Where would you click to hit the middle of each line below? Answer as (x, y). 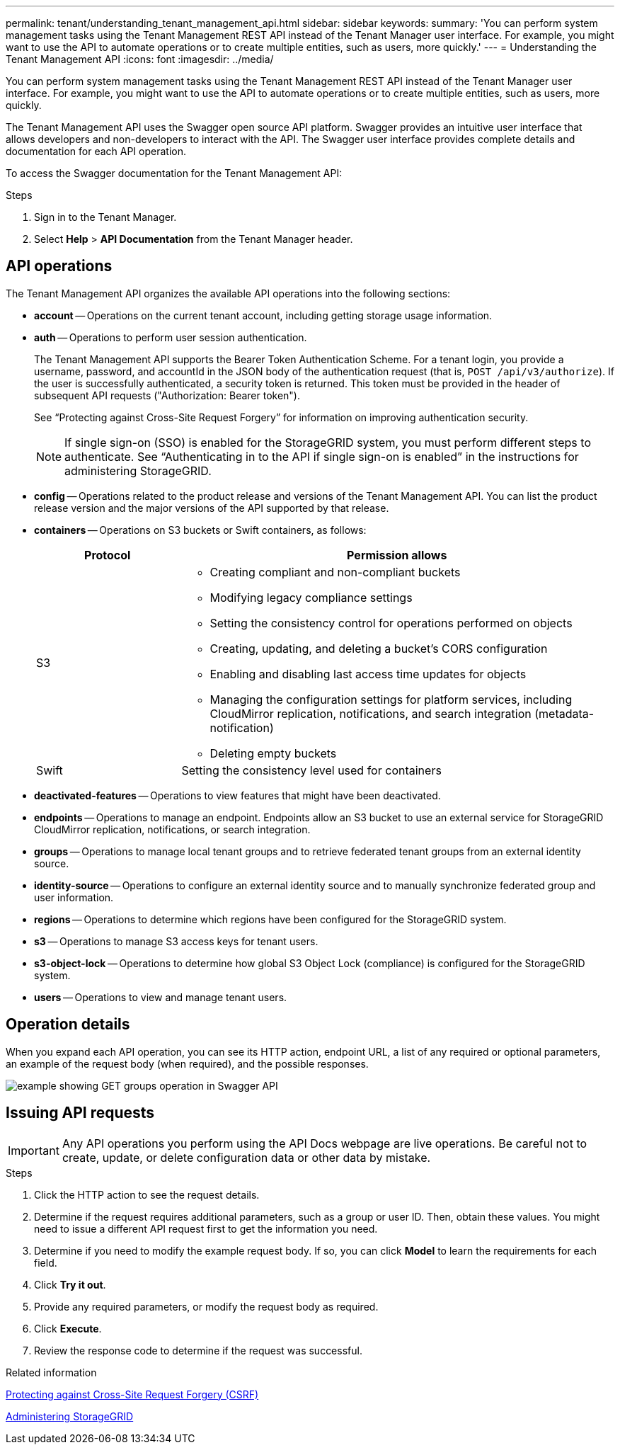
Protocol (108, 555)
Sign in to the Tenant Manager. (105, 217)
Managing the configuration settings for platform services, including (391, 699)
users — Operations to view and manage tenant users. (161, 997)
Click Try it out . (70, 1284)
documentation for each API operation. (96, 151)
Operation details (68, 1024)
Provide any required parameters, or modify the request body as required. (206, 1306)
